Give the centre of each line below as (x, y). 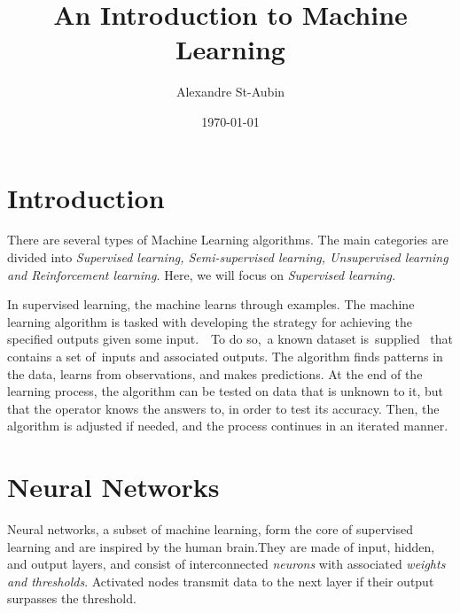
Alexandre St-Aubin (230, 92)
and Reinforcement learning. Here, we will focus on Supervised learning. (202, 274)
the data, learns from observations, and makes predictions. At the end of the (215, 373)
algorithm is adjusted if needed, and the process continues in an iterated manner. (228, 426)
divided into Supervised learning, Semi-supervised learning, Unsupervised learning (228, 257)
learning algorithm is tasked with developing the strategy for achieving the (210, 321)
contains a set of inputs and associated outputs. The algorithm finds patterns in (225, 356)
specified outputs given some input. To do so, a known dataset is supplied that (230, 339)
